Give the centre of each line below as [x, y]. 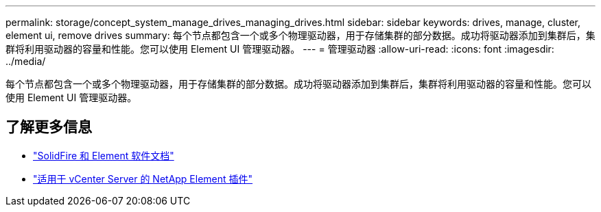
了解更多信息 [49, 127]
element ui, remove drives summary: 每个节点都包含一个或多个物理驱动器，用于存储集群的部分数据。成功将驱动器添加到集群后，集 [300, 35]
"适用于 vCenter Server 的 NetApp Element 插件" [143, 178]
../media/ [26, 61]
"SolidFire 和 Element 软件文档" [104, 155]
